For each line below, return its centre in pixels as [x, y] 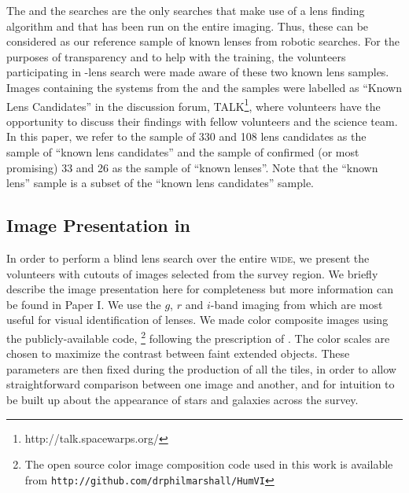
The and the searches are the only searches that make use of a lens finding [186, 10]
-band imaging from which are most [297, 304]
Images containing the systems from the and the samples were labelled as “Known [204, 87]
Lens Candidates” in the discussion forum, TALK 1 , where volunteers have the [193, 105]
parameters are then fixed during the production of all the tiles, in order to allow [201, 368]
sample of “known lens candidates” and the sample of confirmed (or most [183, 152]
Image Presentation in [98, 225]
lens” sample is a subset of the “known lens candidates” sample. [160, 183]
